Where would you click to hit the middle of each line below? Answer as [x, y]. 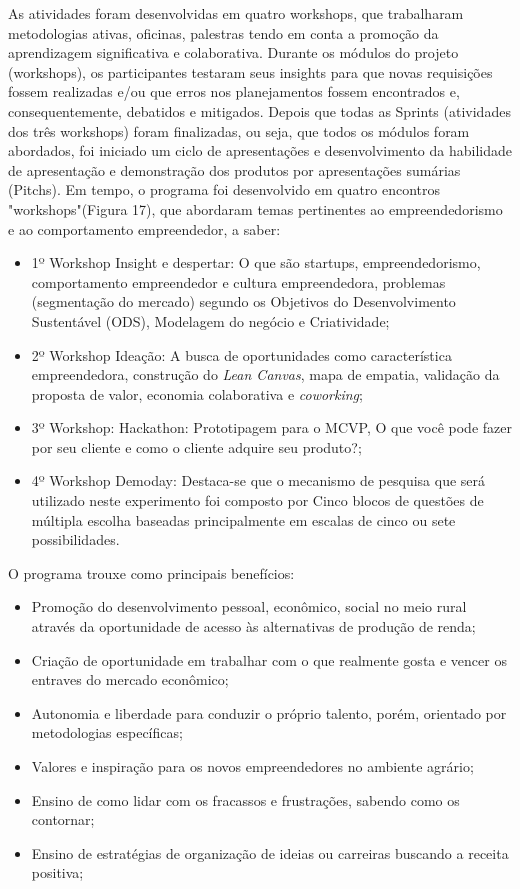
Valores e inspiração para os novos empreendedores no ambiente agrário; [252, 766]
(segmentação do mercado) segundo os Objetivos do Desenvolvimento [243, 301]
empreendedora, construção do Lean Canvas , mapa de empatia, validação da [265, 374]
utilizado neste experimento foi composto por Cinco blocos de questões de [257, 500]
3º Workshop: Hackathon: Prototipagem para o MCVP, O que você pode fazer [271, 427]
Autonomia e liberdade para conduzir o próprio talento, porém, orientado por [269, 712]
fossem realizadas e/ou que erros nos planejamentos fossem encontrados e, [234, 91]
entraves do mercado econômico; [130, 679]
